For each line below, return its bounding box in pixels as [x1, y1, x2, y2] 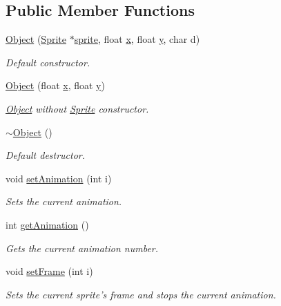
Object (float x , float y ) [6, 78, 105, 93]
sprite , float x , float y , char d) [74, 32, 200, 46]
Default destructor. [6, 148, 86, 162]
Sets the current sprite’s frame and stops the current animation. [6, 287, 276, 301]
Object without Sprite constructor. [6, 101, 149, 115]
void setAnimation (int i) [6, 171, 112, 185]
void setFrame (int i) [6, 264, 93, 278]
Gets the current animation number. [6, 240, 159, 255]
